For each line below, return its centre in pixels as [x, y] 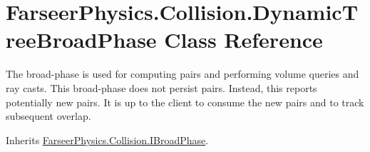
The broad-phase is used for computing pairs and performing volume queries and [183, 74]
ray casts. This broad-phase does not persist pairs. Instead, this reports [161, 87]
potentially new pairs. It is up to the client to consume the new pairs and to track [185, 102]
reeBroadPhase [81, 40]
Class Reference [243, 40]
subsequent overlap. [48, 116]
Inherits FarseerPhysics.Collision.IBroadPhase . [107, 140]
